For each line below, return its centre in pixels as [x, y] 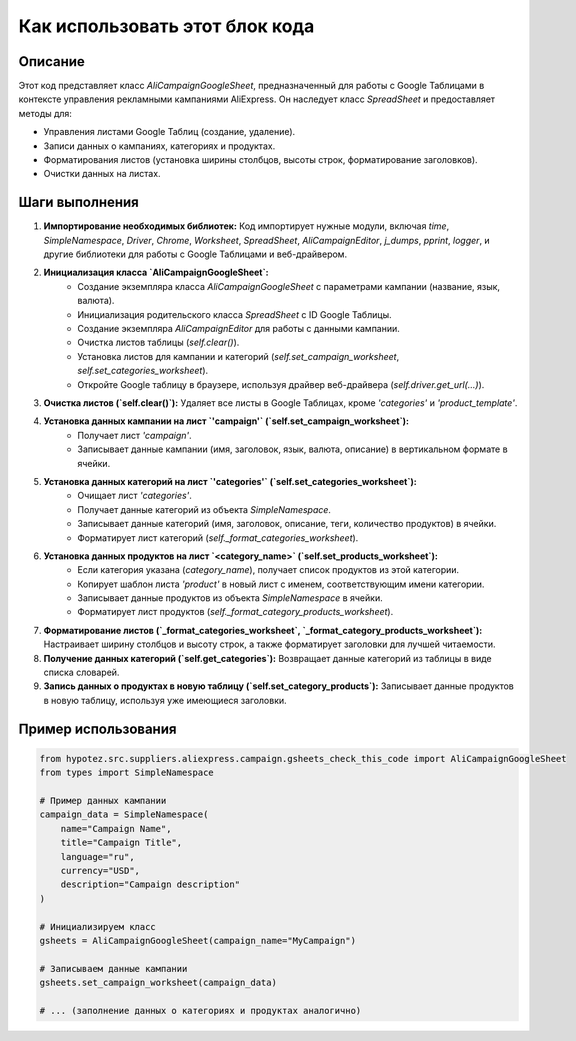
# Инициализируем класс [98, 926]
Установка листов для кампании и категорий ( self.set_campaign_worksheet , [238, 356]
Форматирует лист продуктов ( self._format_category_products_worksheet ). [235, 612]
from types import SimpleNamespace [126, 773]
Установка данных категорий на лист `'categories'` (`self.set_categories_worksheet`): [230, 481]
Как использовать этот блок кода [166, 26]
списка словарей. [81, 672]
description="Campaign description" [150, 884]
